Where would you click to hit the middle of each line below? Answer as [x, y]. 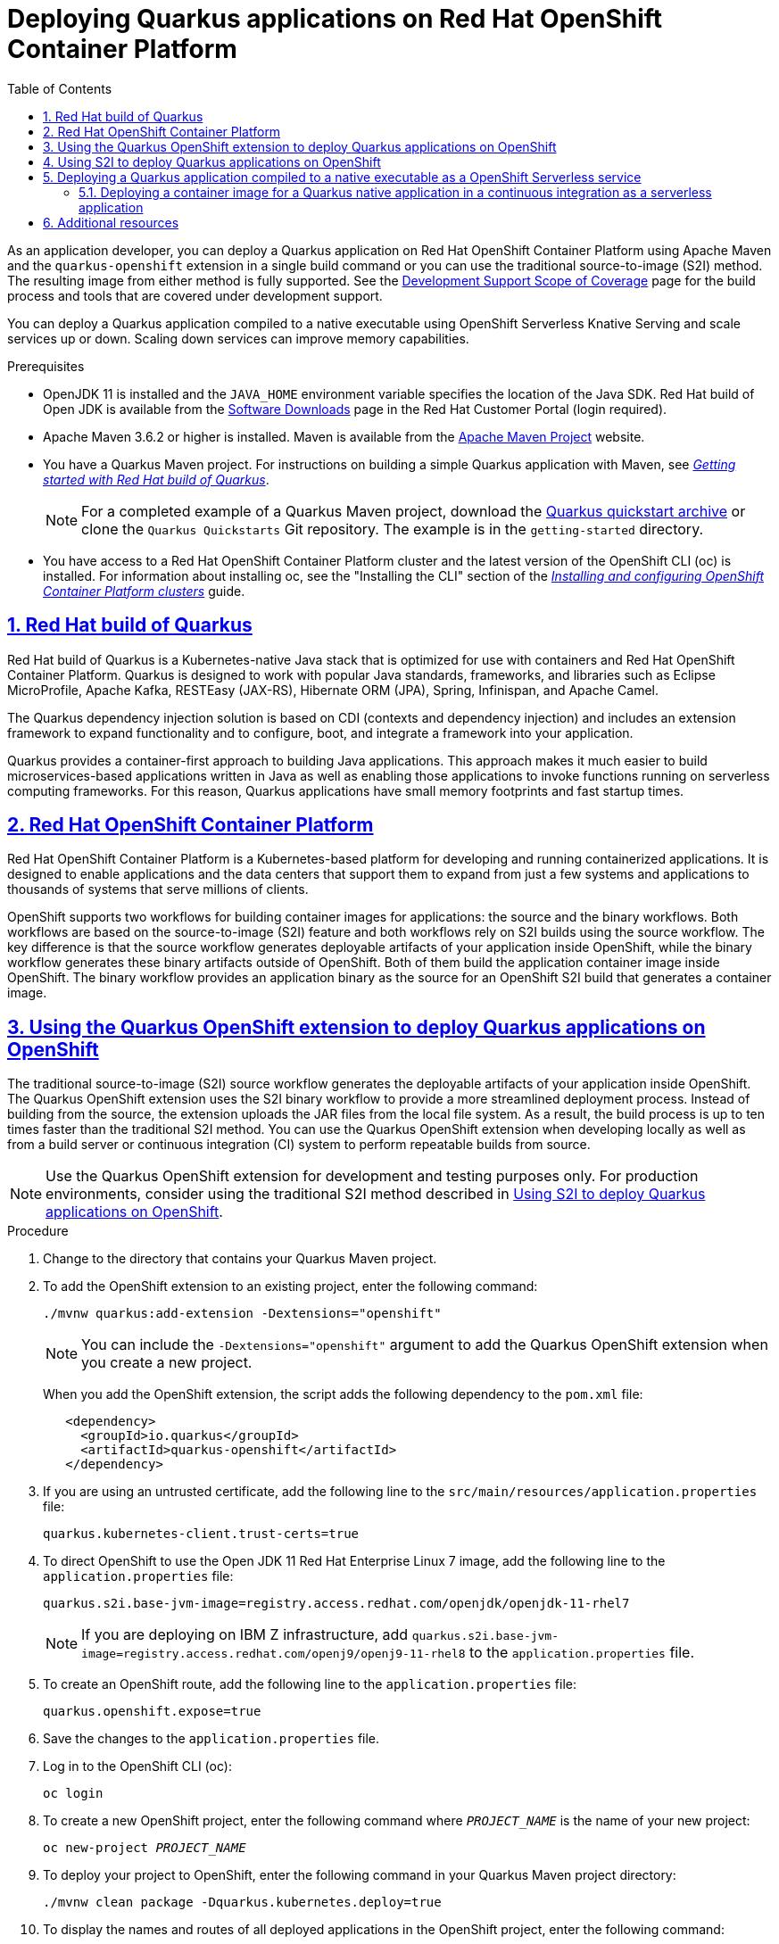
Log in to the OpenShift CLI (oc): [137, 1766]
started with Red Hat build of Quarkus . [156, 479]
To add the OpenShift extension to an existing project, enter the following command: [290, 1286]
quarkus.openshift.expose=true [152, 1712]
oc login [73, 1794]
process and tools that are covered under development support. [195, 295]
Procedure [38, 1231]
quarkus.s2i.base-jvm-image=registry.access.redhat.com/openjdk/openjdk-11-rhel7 [336, 1604]
